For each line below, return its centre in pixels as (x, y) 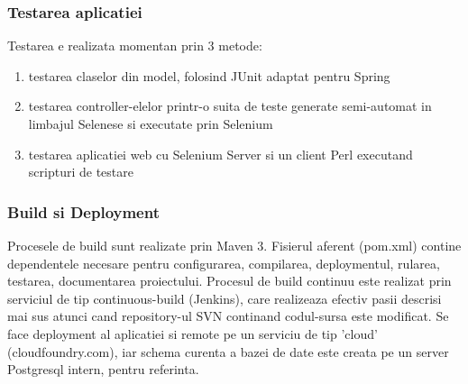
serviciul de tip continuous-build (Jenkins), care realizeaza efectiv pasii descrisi (225, 298)
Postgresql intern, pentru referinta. (103, 369)
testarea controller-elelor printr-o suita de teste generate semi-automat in (230, 106)
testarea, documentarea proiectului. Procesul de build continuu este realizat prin (229, 281)
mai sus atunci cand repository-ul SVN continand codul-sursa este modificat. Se (228, 316)
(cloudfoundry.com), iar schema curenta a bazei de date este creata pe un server (228, 351)
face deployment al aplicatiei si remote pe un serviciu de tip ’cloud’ (193, 333)
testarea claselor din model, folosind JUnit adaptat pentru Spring (209, 75)
